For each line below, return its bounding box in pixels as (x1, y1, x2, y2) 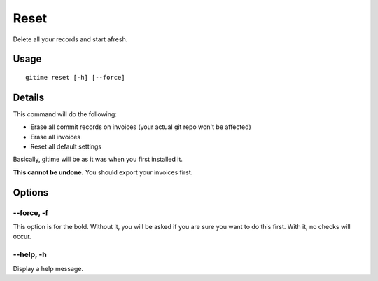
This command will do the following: (13, 109, 117, 118)
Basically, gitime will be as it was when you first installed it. (13, 155, 183, 164)
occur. (13, 232, 31, 241)
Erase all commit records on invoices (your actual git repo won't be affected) (30, 123, 251, 131)
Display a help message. (13, 264, 84, 273)
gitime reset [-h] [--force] (25, 74, 125, 81)
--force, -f (13, 207, 49, 217)
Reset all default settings (30, 142, 101, 151)
